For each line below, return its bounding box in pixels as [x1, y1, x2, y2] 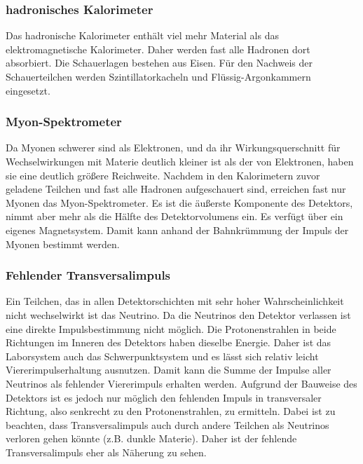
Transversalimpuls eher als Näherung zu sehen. [6, 444, 207, 459]
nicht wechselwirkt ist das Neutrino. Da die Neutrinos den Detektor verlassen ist [6, 307, 351, 322]
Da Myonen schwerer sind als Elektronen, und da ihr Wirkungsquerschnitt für [6, 140, 341, 155]
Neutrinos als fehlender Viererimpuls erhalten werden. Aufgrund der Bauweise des [6, 376, 357, 390]
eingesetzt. [6, 83, 50, 97]
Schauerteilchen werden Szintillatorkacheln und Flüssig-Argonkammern [6, 69, 311, 83]
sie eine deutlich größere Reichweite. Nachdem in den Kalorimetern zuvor [6, 168, 320, 182]
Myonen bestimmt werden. [6, 236, 120, 251]
